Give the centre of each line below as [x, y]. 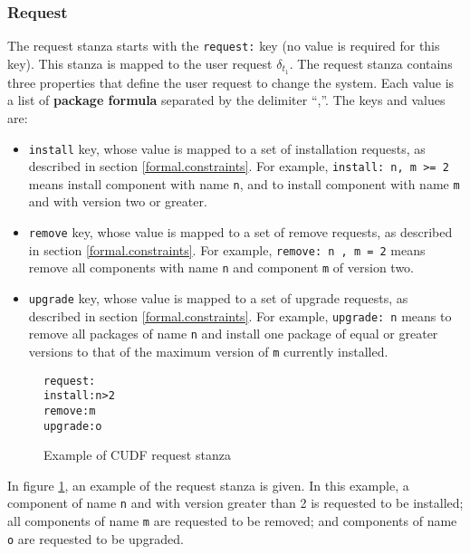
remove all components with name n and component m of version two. [221, 267]
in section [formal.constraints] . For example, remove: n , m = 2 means [227, 249]
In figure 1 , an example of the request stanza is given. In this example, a [208, 485]
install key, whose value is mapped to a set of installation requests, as [227, 148]
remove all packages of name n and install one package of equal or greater [233, 334]
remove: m [70, 411]
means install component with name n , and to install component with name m [244, 183]
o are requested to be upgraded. [96, 538]
